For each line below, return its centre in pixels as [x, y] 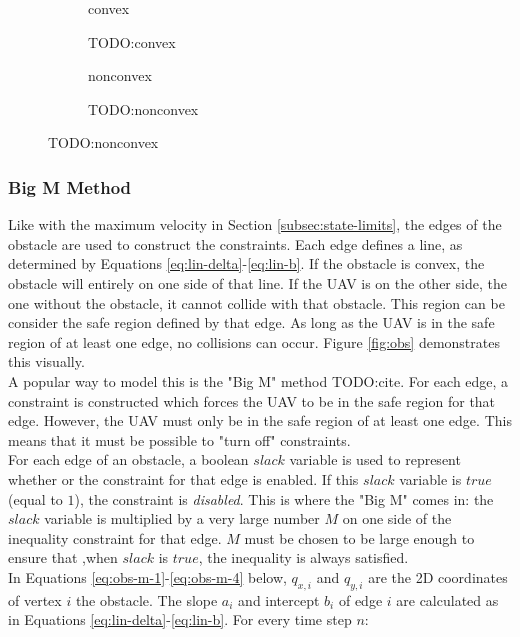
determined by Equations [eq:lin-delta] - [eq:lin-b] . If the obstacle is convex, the [246, 263]
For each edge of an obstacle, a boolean [128, 459]
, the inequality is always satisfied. [303, 557]
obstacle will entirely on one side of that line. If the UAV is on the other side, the [257, 282]
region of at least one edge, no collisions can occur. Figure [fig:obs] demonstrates [254, 341]
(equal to [35, 498]
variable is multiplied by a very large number [182, 518]
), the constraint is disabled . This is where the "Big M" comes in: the [284, 498]
